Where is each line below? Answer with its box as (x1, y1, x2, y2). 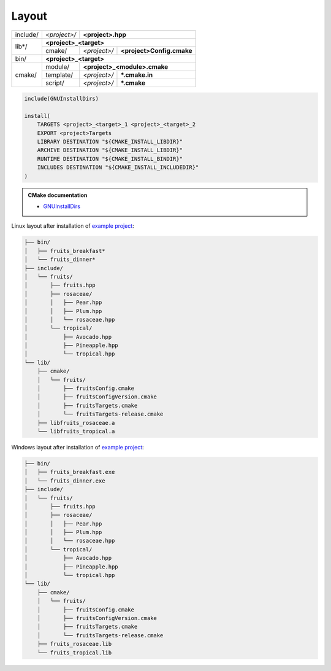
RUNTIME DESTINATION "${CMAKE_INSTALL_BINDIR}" (37, 155, 183, 162)
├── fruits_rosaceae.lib (37, 640, 112, 648)
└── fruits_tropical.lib (37, 649, 112, 656)
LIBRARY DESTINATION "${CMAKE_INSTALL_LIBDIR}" (37, 138, 183, 145)
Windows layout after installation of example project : (11, 443, 144, 451)
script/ (45, 79, 64, 87)
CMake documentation (28, 191, 88, 199)
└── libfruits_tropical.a (37, 428, 115, 435)
